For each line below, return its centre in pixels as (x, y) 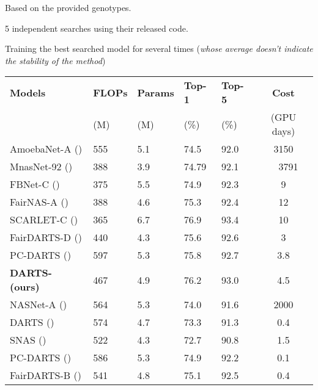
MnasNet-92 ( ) (41, 167)
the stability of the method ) (55, 60)
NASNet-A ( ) (39, 305)
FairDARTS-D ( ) (46, 237)
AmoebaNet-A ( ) (46, 149)
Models (28, 92)
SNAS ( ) (28, 340)
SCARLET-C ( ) (44, 220)
